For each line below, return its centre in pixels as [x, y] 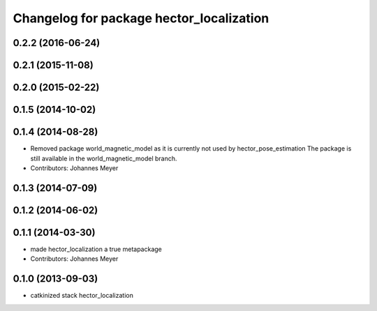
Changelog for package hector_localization [141, 18]
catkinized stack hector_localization [82, 296]
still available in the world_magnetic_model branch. [104, 158]
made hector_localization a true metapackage [96, 249]
